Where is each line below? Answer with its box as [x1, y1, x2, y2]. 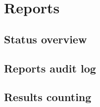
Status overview [4, 31, 87, 46]
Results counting [4, 89, 92, 105]
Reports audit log [4, 60, 96, 75]
